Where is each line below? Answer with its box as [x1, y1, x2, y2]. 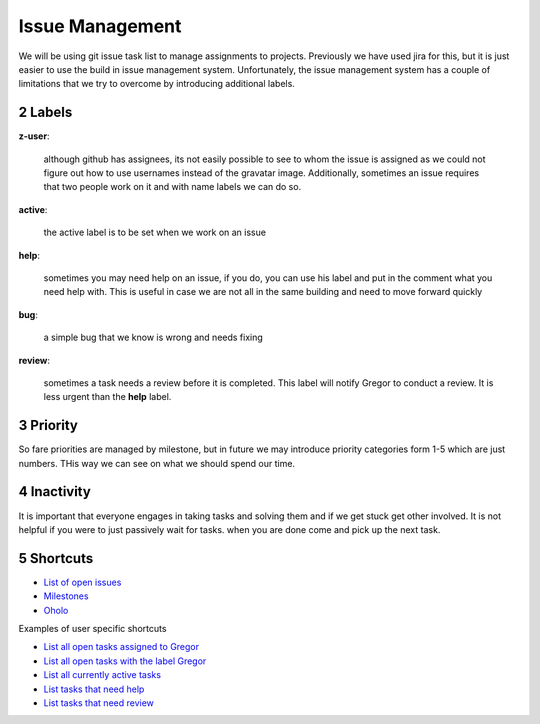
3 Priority [18, 417, 79, 434]
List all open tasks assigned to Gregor [43, 641, 200, 653]
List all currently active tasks [43, 669, 162, 681]
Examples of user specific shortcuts [18, 622, 167, 634]
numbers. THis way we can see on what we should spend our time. [18, 457, 295, 469]
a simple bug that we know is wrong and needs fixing [43, 331, 264, 344]
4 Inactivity [18, 483, 92, 500]
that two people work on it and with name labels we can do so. [43, 181, 302, 193]
